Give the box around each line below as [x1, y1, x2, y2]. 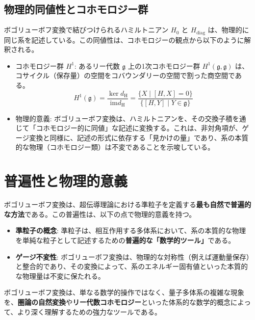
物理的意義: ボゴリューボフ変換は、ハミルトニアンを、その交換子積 [15, 113, 232, 123]
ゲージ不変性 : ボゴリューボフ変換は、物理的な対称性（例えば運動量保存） [15, 251, 250, 262]
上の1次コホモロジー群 [127, 60, 200, 71]
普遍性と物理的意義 [4, 171, 128, 191]
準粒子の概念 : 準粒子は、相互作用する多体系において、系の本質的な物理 [15, 225, 246, 236]
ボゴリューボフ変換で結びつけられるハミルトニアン [4, 25, 169, 35]
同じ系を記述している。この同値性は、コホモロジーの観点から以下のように [4, 34, 244, 45]
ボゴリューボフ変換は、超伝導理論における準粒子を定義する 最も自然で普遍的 [4, 199, 251, 210]
